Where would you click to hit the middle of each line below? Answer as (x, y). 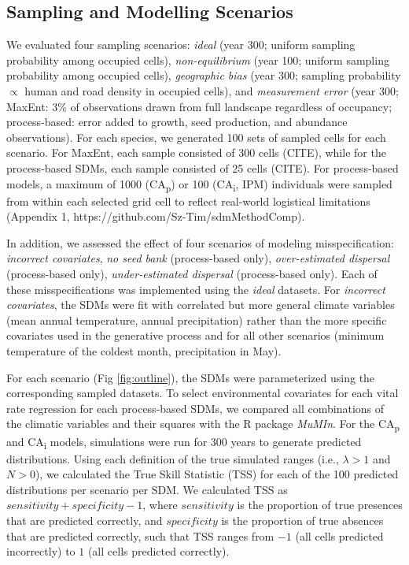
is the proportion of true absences (302, 520)
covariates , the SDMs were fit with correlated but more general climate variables (201, 305)
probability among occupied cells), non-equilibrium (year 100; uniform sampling (198, 59)
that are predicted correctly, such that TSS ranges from (140, 535)
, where (160, 505)
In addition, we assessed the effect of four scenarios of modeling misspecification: (200, 242)
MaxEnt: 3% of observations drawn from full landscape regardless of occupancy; (199, 106)
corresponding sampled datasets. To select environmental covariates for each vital (203, 393)
